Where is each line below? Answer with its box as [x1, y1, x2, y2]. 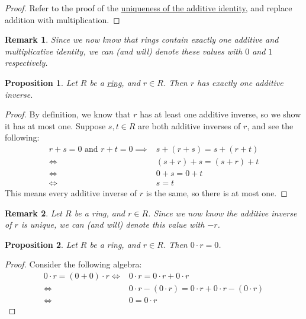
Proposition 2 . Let [5, 238, 78, 250]
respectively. [5, 56, 48, 69]
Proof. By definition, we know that [5, 108, 131, 120]
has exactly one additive [197, 76, 284, 88]
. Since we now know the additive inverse [148, 206, 297, 219]
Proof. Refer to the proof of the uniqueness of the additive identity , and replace [5, 2, 292, 14]
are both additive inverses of [138, 119, 241, 132]
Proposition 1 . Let [5, 76, 78, 88]
